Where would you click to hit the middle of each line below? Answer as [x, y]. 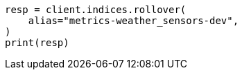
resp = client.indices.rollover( [96, 10]
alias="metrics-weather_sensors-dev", [133, 21]
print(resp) [37, 43]
